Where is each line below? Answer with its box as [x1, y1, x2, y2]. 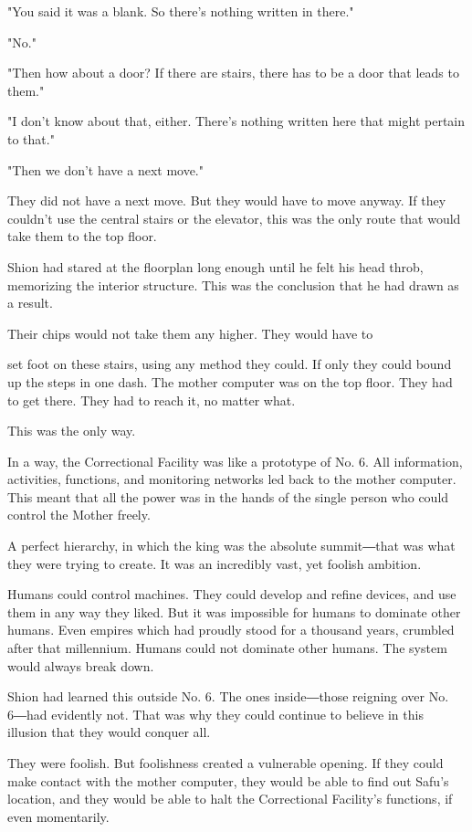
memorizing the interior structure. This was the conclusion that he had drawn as [7, 275, 459, 294]
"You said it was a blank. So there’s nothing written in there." [7, 2, 354, 20]
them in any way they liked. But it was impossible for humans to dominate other [7, 602, 461, 621]
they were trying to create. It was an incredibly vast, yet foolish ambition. [7, 553, 422, 573]
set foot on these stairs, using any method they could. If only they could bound [7, 354, 452, 374]
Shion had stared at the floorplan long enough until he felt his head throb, [7, 257, 424, 276]
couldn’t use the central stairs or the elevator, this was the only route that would [7, 208, 461, 227]
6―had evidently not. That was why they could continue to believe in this [7, 704, 424, 723]
